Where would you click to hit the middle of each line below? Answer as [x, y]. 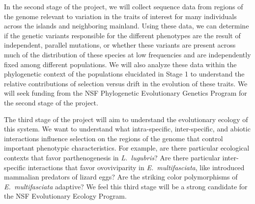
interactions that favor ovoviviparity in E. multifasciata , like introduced [136, 167]
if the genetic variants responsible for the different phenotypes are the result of [122, 35]
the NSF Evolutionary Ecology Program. [65, 196]
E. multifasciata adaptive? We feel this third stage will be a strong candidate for [126, 186]
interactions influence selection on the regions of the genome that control [113, 138]
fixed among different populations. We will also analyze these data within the [120, 64]
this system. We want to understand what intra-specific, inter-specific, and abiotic [127, 129]
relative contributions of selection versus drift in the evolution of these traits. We [126, 83]
